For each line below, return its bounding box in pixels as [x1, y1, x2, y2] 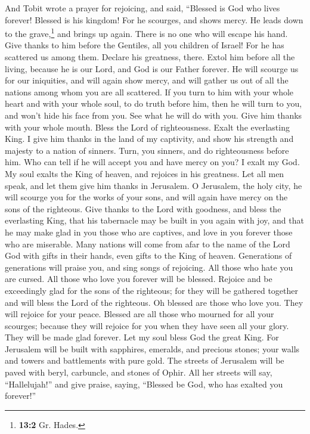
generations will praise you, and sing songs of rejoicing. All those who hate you [5, 261, 293, 273]
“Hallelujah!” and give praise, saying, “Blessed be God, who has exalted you [5, 377, 283, 390]
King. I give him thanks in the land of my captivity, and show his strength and [5, 132, 294, 145]
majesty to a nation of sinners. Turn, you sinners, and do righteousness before [5, 144, 289, 156]
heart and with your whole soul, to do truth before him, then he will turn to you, [5, 97, 302, 110]
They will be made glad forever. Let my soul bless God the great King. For [5, 331, 279, 343]
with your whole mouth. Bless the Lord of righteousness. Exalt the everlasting [5, 120, 290, 133]
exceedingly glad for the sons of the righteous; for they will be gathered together [5, 284, 298, 296]
